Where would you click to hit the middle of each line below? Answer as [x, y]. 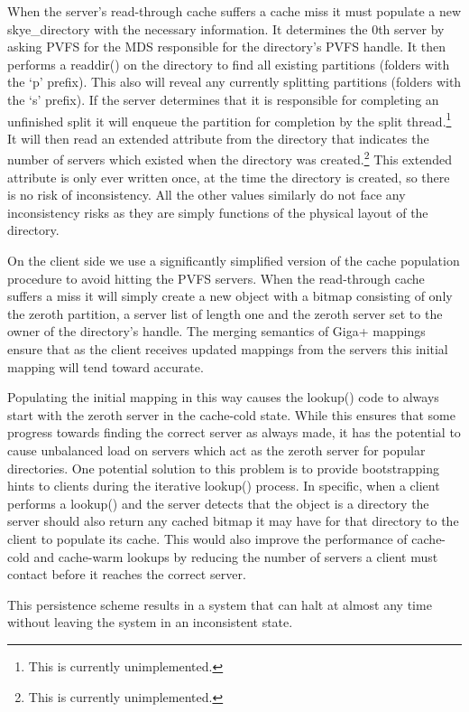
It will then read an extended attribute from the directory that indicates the [218, 138]
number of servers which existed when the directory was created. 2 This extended [230, 158]
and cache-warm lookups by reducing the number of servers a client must [236, 556]
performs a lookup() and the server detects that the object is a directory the [218, 503]
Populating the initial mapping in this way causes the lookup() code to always [223, 397]
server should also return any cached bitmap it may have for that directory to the [233, 521]
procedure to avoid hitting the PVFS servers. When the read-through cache [216, 278]
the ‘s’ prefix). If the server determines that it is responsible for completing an [223, 99]
